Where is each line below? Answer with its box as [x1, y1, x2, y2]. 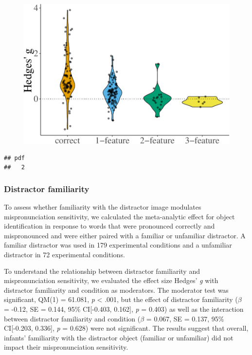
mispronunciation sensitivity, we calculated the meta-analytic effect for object [4, 211, 235, 221]
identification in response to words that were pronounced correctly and [4, 221, 215, 231]
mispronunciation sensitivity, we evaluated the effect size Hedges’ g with [4, 275, 218, 285]
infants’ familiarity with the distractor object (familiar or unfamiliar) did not [4, 332, 234, 342]
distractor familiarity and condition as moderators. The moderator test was [4, 284, 229, 295]
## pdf [4, 154, 25, 161]
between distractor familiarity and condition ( [4, 313, 141, 323]
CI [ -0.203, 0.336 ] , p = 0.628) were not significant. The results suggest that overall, [4, 323, 249, 333]
